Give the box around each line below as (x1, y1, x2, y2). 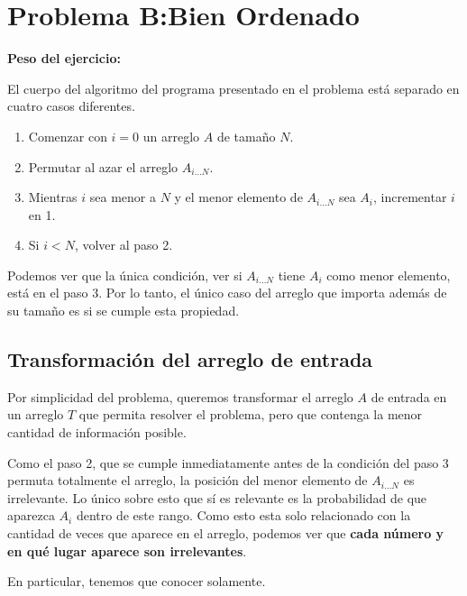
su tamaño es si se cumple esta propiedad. (7, 301, 240, 320)
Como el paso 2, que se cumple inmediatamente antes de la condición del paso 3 (7, 453, 449, 472)
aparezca (7, 506, 55, 525)
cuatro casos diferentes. (7, 96, 135, 115)
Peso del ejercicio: (7, 49, 121, 68)
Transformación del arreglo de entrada (7, 345, 373, 373)
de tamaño (216, 126, 276, 145)
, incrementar (373, 188, 447, 206)
